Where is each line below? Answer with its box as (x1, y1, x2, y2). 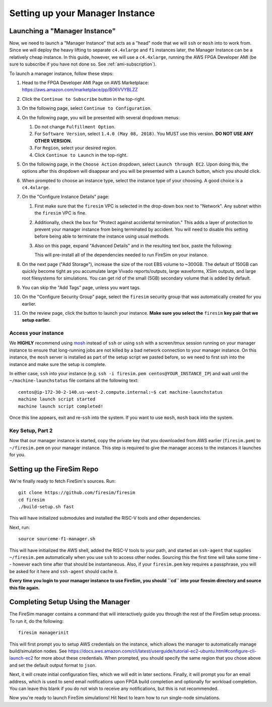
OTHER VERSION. (34, 137, 73, 144)
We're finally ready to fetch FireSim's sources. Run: (9, 478, 116, 484)
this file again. (9, 585, 40, 591)
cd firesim (18, 497, 45, 503)
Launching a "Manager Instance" (9, 27, 116, 35)
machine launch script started (18, 396, 96, 402)
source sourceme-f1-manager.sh (18, 536, 96, 542)
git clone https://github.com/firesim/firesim (18, 490, 135, 496)
